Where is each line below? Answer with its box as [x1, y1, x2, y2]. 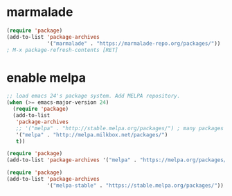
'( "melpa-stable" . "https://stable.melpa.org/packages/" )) [46, 181, 224, 189]
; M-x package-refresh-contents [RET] [6, 46, 118, 53]
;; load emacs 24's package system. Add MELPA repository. [6, 93, 181, 100]
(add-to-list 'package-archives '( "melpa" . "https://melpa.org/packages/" [6, 157, 230, 163]
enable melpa [6, 70, 86, 85]
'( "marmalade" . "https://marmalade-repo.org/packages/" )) [46, 39, 221, 47]
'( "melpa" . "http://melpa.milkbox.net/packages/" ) [15, 131, 168, 139]
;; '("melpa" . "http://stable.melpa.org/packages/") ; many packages [15, 125, 224, 132]
